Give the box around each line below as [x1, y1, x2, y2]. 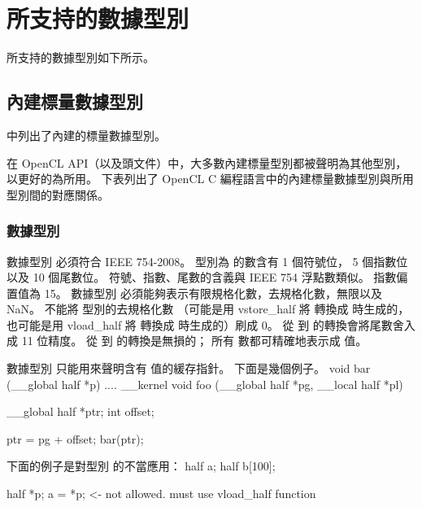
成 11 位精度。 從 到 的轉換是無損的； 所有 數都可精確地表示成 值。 [7, 332, 368, 349]
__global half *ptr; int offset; [7, 403, 154, 420]
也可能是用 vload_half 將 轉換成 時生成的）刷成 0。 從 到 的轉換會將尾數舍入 [7, 316, 415, 333]
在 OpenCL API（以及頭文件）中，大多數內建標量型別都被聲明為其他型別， [7, 154, 407, 171]
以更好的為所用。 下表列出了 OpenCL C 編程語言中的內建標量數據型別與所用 [7, 170, 414, 187]
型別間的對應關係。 [7, 186, 109, 203]
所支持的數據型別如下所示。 [7, 49, 154, 66]
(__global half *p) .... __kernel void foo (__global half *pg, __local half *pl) [7, 375, 403, 392]
